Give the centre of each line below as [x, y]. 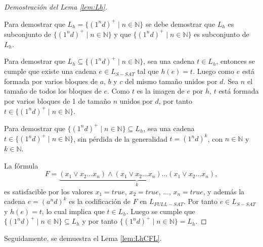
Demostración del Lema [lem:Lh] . [56, 7]
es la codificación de [100, 201]
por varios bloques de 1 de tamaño [58, 100]
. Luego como [214, 71]
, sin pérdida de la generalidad [120, 138]
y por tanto [100, 221]
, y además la [224, 191]
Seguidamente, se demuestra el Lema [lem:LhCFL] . [83, 238]
